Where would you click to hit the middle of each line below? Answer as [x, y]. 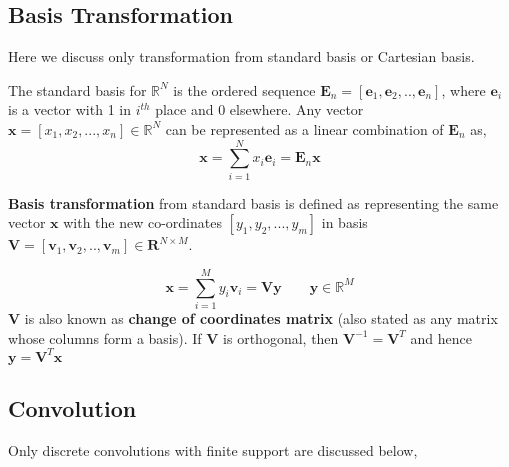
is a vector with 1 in [69, 109]
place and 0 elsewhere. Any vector [259, 109]
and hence [441, 337]
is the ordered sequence [244, 89]
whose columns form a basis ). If [105, 337]
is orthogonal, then [281, 337]
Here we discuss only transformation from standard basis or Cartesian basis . [241, 56]
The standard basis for [77, 89]
